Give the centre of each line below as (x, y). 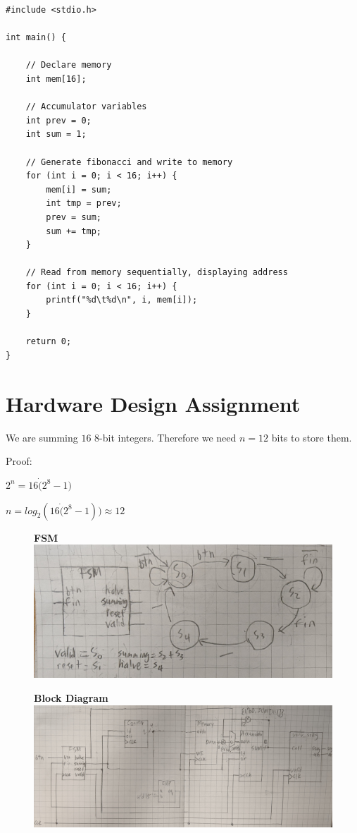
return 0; (49, 342)
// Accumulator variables (86, 107)
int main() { (36, 38)
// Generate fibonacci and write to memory (129, 162)
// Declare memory (69, 65)
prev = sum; (74, 217)
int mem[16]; (56, 79)
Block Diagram (71, 697)
